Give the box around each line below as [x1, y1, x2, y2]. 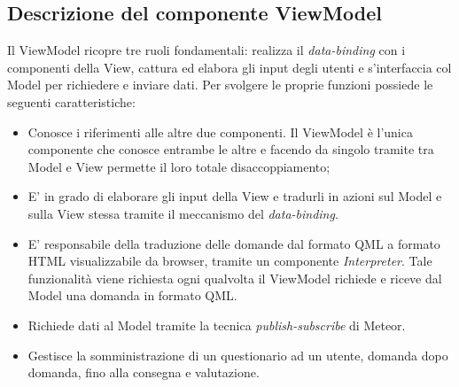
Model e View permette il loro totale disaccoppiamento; [27, 157, 331, 175]
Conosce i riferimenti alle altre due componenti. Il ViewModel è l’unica [27, 122, 413, 141]
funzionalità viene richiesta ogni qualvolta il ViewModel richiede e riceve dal [27, 268, 442, 287]
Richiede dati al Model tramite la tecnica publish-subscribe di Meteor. [27, 315, 406, 334]
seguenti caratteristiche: [7, 92, 136, 111]
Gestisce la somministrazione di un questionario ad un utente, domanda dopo [27, 345, 448, 364]
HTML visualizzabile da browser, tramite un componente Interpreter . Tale [27, 252, 432, 270]
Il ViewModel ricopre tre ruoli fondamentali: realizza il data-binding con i [7, 41, 406, 59]
